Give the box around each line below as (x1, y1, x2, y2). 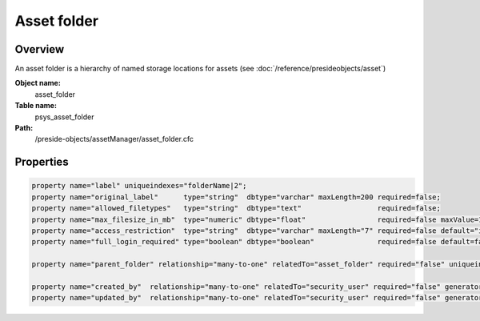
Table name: (14, 101, 58, 110)
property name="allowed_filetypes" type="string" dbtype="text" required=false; (31, 204, 442, 213)
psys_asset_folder (34, 112, 94, 122)
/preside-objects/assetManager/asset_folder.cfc (34, 134, 194, 144)
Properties (14, 155, 69, 169)
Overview (14, 42, 65, 56)
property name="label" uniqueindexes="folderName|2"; (31, 181, 247, 191)
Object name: (14, 78, 62, 88)
